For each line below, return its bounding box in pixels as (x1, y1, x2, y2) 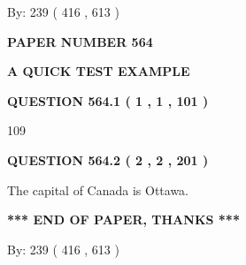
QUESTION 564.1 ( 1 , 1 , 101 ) (7, 91, 209, 110)
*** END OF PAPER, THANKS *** (7, 210, 240, 229)
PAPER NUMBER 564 (7, 32, 153, 50)
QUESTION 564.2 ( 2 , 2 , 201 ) (7, 150, 209, 169)
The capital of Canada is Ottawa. (7, 180, 189, 199)
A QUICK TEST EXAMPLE (7, 62, 190, 80)
